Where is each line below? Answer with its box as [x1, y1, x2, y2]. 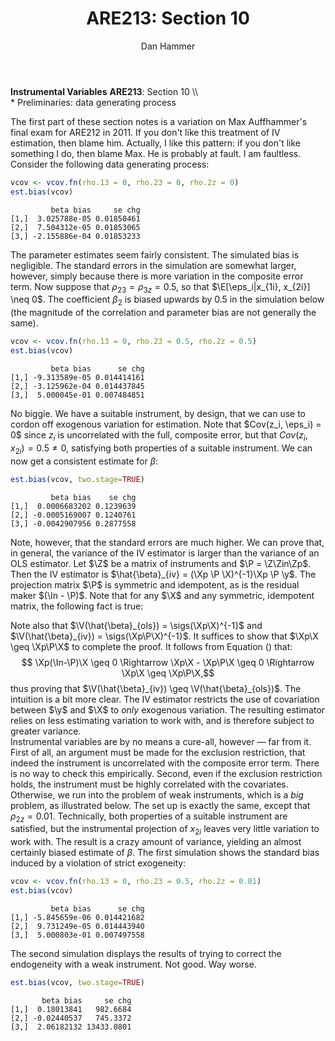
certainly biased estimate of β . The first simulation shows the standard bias [10, 847, 320, 859]
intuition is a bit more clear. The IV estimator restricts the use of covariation [10, 693, 320, 705]
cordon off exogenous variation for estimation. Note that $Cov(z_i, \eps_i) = [10, 418, 322, 431]
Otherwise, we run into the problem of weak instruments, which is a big [10, 788, 304, 801]
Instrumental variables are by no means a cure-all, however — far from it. [10, 735, 312, 747]
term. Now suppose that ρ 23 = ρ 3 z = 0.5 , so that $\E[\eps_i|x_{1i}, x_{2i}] [10, 280, 311, 295]
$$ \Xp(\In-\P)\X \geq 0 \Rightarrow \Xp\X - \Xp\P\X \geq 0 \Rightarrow [21, 656, 315, 668]
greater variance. [10, 725, 82, 737]
